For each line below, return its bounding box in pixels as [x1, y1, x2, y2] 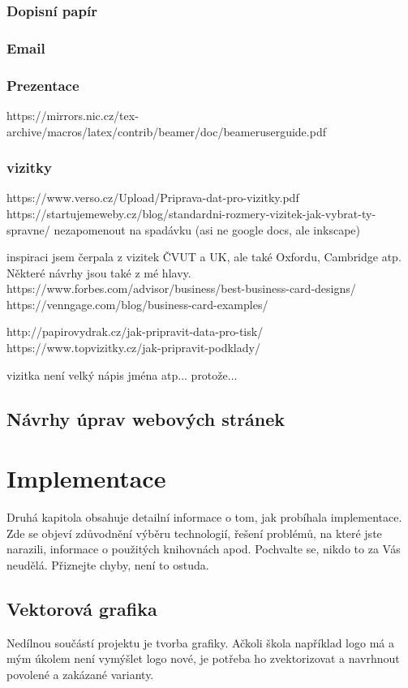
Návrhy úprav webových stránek [6, 406, 286, 431]
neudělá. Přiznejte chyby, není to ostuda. [6, 556, 209, 573]
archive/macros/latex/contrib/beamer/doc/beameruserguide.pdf [6, 123, 326, 140]
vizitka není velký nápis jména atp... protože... [6, 366, 238, 383]
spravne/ [6, 221, 50, 238]
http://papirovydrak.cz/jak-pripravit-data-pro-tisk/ [6, 323, 264, 340]
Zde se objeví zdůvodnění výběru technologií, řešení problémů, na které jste [6, 524, 382, 541]
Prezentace [6, 75, 79, 95]
